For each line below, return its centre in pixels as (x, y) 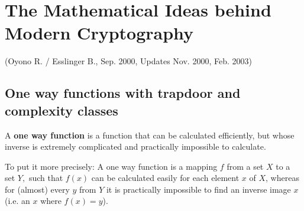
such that (46, 178)
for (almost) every (37, 189)
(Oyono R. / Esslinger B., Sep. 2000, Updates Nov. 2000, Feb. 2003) (128, 61)
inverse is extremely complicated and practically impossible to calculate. (135, 146)
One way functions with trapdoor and (123, 93)
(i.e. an (17, 201)
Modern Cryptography (99, 33)
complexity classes (62, 110)
